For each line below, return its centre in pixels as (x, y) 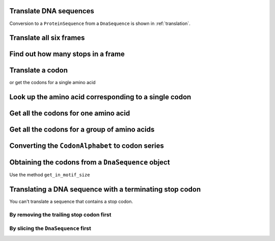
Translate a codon (39, 71)
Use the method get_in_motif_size (50, 175)
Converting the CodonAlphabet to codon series (87, 146)
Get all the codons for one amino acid (70, 113)
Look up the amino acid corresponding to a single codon (100, 97)
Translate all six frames (47, 38)
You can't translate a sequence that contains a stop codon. (71, 202)
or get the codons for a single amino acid (53, 83)
